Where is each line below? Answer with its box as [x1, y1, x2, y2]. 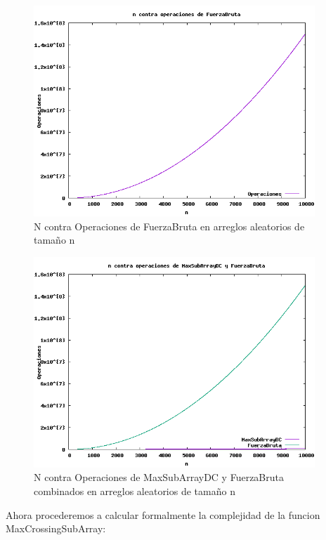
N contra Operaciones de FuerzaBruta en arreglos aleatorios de [34, 218, 305, 233]
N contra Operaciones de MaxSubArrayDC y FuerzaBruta [34, 470, 284, 485]
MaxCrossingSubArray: [6, 521, 106, 536]
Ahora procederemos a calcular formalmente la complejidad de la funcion [6, 507, 320, 522]
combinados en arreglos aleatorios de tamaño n [34, 483, 235, 498]
